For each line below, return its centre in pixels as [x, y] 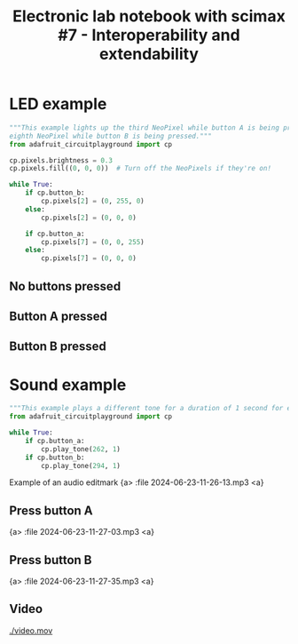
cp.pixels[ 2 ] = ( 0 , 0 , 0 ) [89, 218]
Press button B [51, 560]
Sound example [68, 385]
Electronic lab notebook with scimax [149, 16]
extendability [149, 54]
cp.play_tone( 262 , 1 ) [81, 449]
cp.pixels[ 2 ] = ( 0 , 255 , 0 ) [93, 202]
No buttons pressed [65, 286]
